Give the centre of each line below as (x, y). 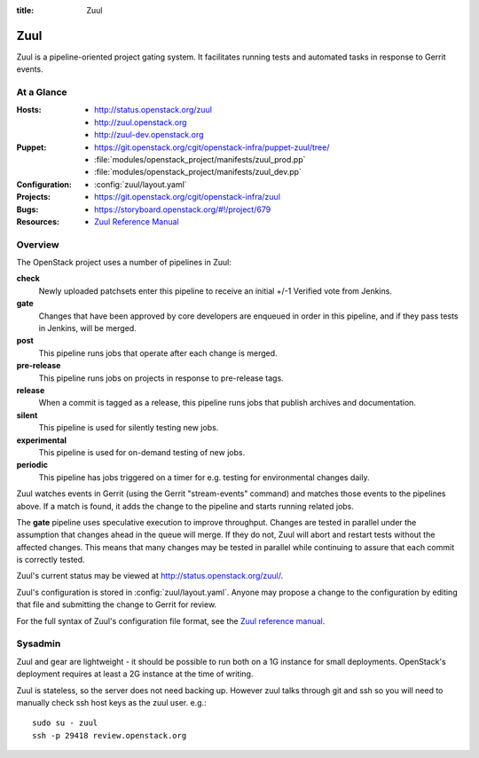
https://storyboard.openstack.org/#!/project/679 (183, 209)
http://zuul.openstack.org (141, 122)
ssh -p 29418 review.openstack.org (110, 735)
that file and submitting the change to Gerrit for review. (117, 604)
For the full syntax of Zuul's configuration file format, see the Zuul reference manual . (171, 620)
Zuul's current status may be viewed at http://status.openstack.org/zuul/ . (150, 576)
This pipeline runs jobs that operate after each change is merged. (158, 353)
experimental (41, 440)
